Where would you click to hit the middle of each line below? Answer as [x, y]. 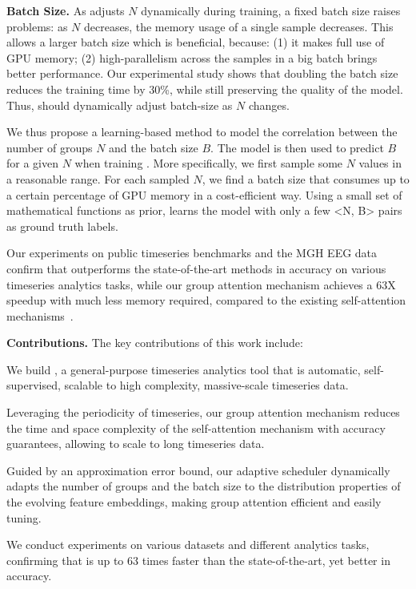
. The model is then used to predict [297, 147]
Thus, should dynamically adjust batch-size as [120, 105]
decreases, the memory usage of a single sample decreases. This [238, 26]
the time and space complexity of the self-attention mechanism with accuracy [196, 428]
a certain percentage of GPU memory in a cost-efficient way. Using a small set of [204, 194]
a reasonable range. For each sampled [98, 178]
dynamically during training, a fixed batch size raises [271, 10]
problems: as [37, 26]
